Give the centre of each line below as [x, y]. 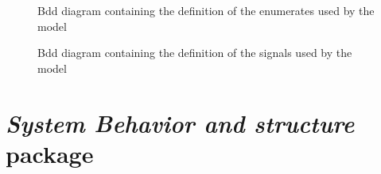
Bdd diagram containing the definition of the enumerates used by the [206, 10]
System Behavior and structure [180, 123]
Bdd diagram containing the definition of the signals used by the [195, 53]
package [50, 153]
